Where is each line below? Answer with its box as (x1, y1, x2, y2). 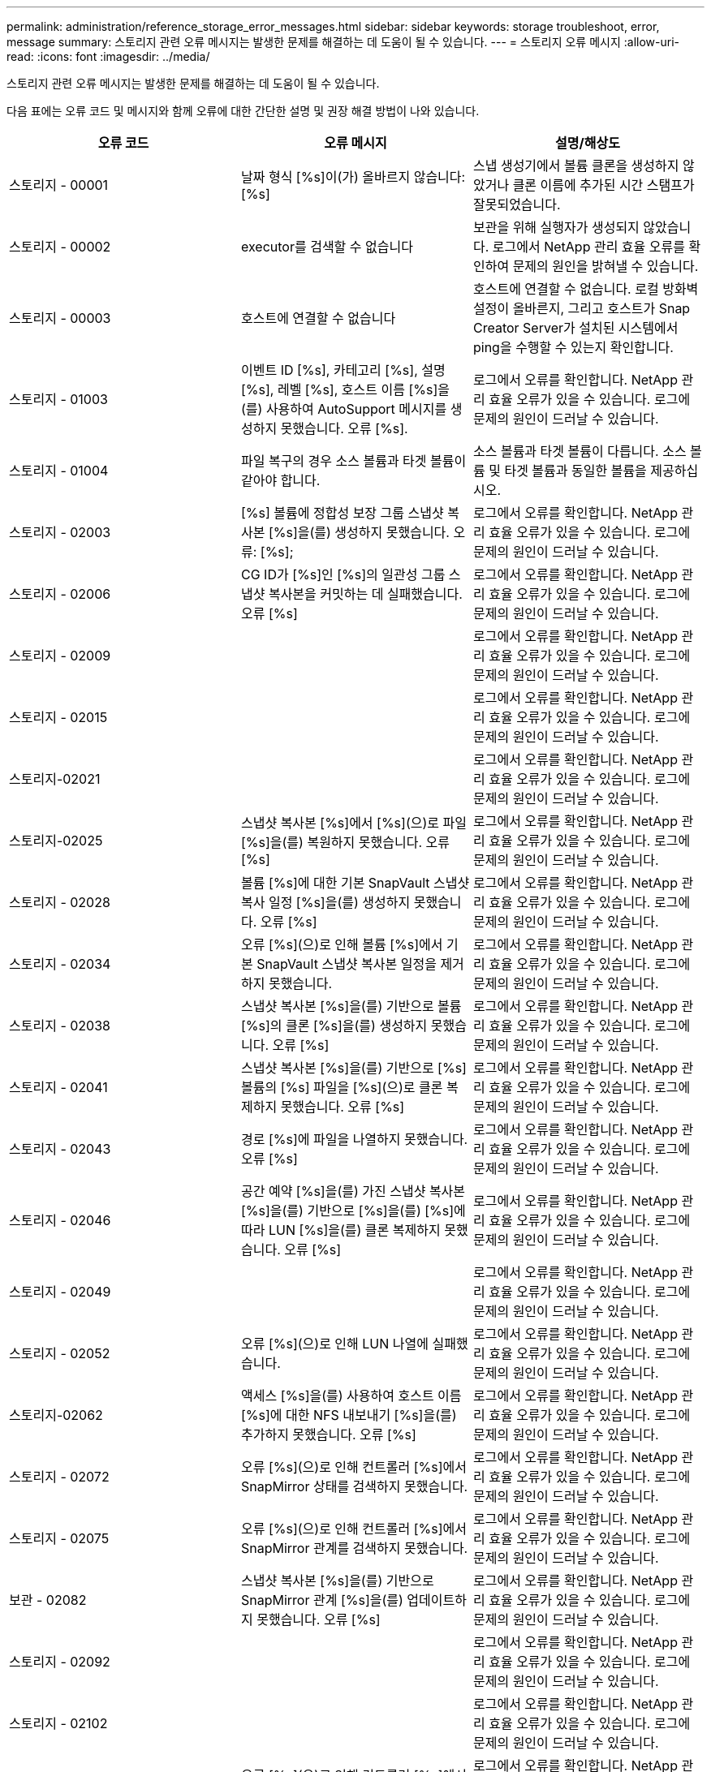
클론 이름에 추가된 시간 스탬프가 (512, 177, 695, 193)
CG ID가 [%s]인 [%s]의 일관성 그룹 (240, 566, 446, 583)
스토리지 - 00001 (9, 177, 109, 193)
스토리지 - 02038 (9, 1017, 110, 1034)
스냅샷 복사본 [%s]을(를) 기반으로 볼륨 (240, 998, 462, 1014)
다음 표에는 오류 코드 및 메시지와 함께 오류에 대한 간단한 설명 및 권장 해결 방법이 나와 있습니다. (6, 104, 480, 118)
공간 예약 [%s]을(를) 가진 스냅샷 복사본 (240, 1183, 466, 1199)
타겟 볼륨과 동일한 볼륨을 (504, 462, 647, 479)
